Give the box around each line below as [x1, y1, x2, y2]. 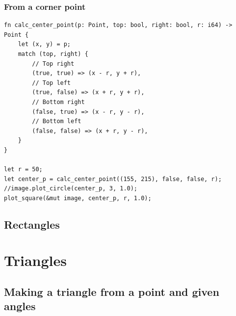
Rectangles [4, 216, 60, 232]
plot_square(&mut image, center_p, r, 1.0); [4, 194, 152, 202]
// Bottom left [32, 118, 81, 125]
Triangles [4, 250, 67, 270]
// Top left [32, 79, 71, 86]
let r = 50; [4, 166, 43, 173]
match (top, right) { [18, 51, 88, 57]
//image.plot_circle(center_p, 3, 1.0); [4, 185, 138, 192]
